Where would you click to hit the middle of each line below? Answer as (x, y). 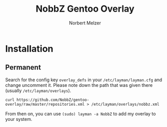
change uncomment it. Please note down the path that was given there (79, 85)
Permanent (23, 67)
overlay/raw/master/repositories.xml (45, 104)
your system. (19, 119)
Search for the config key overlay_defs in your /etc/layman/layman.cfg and (84, 80)
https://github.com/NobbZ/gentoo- (53, 100)
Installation (29, 49)
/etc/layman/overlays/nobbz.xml (125, 104)
